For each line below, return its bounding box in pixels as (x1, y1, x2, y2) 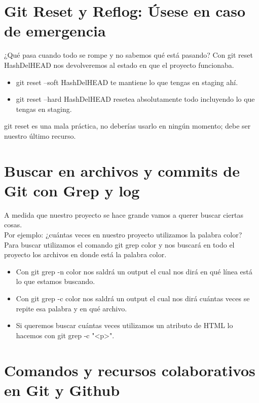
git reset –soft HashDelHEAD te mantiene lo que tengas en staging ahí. (16, 76, 238, 87)
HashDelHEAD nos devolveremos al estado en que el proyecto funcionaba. (4, 59, 234, 70)
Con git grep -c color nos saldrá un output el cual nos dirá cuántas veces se (16, 293, 250, 303)
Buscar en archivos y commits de (4, 160, 240, 181)
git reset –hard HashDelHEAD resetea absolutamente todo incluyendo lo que (16, 94, 255, 104)
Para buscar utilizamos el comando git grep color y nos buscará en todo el (4, 239, 235, 250)
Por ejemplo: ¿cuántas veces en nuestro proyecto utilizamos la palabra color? (4, 229, 242, 239)
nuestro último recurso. (4, 130, 76, 141)
